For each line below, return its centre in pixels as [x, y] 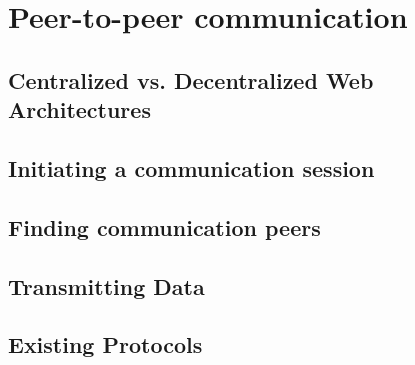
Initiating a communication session [191, 167]
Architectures [79, 109]
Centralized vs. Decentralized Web [191, 79]
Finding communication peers [164, 226]
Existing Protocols [105, 344]
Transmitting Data [106, 285]
